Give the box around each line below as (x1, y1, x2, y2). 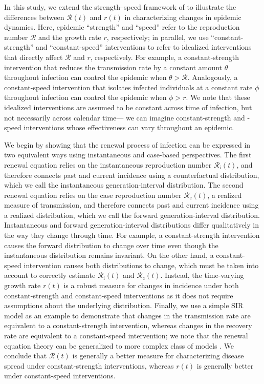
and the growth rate (38, 31, 101, 42)
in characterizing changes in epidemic (124, 11, 241, 22)
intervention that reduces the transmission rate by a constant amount (4, 62, 222, 72)
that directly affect (4, 51, 63, 62)
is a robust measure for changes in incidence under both (63, 280, 239, 291)
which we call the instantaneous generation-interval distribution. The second (4, 179, 244, 190)
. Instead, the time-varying (160, 270, 244, 280)
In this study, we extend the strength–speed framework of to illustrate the (4, 2, 236, 12)
